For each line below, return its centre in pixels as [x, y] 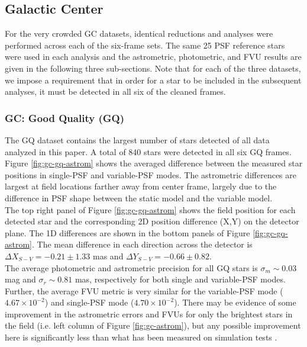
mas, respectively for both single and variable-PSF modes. [180, 279]
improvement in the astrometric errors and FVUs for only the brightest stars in [149, 314]
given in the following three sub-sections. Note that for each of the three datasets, [153, 68]
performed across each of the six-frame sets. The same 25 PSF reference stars [145, 45]
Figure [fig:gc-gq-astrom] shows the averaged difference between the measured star [154, 163]
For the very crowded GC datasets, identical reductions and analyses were [139, 33]
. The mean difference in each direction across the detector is [142, 244]
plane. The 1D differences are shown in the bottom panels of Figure [127, 232]
